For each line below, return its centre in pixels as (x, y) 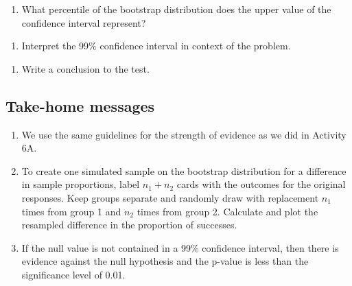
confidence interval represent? (84, 22)
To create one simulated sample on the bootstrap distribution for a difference (184, 170)
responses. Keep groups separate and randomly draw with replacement (170, 197)
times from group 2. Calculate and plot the (227, 211)
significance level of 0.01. (73, 274)
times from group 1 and (71, 211)
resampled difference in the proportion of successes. (129, 225)
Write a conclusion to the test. (85, 68)
